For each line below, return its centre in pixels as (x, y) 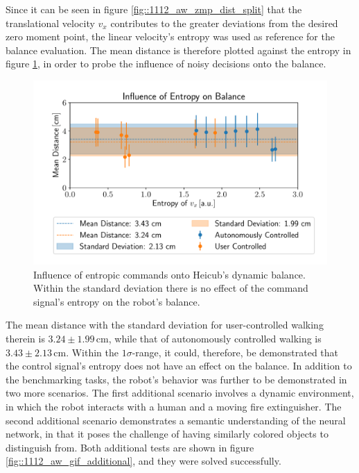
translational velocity (50, 23)
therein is (25, 338)
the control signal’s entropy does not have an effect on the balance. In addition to (179, 366)
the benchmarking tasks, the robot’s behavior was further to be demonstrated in (176, 379)
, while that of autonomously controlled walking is (215, 338)
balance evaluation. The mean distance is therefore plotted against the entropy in (178, 50)
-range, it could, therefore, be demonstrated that (235, 352)
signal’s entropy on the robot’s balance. (117, 301)
